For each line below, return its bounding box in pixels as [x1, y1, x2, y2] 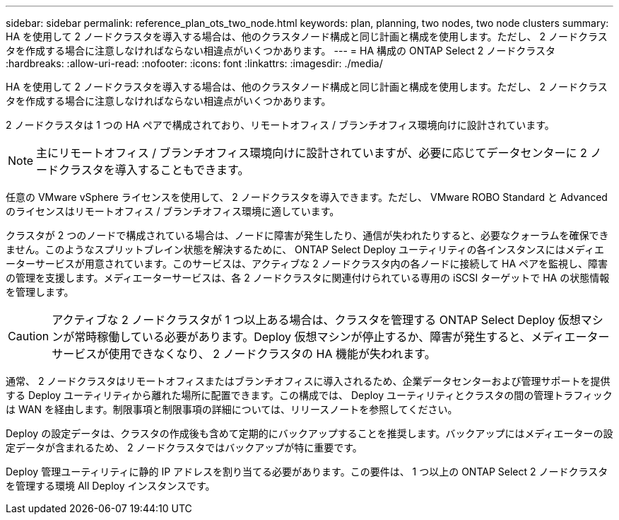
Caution [8, 329, 49, 343]
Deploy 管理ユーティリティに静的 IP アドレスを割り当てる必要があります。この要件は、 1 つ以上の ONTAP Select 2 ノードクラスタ [6, 466, 608, 478]
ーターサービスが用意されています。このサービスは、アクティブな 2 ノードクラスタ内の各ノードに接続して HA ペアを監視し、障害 [6, 258, 608, 270]
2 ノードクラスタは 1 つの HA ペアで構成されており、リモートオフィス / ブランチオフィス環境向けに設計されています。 [6, 119, 555, 131]
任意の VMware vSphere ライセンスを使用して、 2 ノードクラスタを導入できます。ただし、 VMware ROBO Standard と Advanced [6, 191, 608, 203]
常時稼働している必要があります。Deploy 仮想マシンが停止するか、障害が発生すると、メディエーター [74, 330, 610, 344]
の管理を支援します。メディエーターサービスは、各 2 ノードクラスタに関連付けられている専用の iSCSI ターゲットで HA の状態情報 [6, 272, 610, 284]
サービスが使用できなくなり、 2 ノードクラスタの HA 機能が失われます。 [52, 347, 436, 361]
